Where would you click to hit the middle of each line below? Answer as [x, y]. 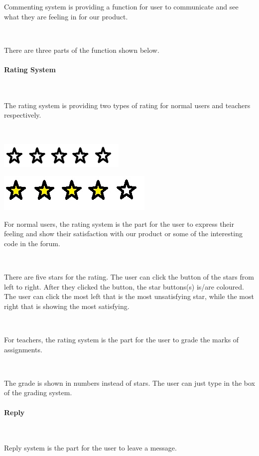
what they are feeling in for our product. [66, 16]
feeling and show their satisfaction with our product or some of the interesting [123, 233]
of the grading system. [38, 392]
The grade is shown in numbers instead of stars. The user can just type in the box [129, 382]
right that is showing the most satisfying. [67, 306]
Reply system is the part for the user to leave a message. [90, 448]
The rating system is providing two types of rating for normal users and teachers [127, 105]
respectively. [23, 115]
